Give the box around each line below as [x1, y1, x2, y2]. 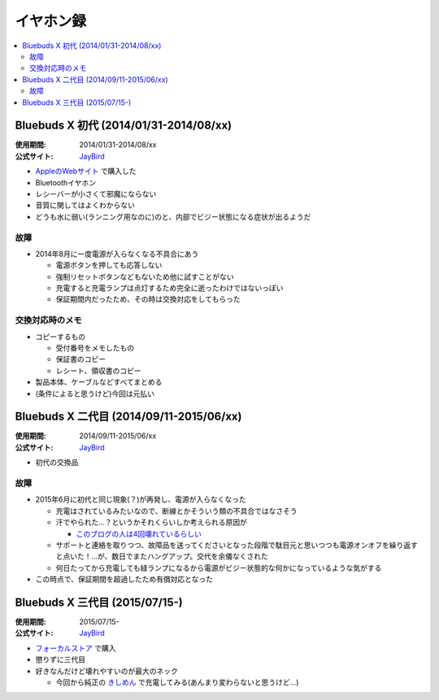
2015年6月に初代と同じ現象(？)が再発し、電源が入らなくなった [35, 494, 247, 504]
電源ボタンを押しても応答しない [55, 260, 163, 270]
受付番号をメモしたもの [55, 342, 134, 353]
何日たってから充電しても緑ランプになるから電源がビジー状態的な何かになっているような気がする [55, 563, 382, 572]
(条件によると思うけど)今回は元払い [35, 389, 154, 398]
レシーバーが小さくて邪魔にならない [35, 189, 157, 198]
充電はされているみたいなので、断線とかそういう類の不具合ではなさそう [55, 506, 298, 515]
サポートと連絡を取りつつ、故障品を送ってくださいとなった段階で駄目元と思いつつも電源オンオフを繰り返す [55, 540, 419, 550]
